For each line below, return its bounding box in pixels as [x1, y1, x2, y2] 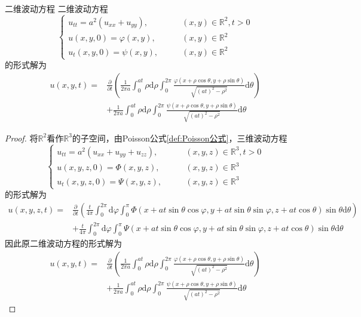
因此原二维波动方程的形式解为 [5, 237, 122, 249]
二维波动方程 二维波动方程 [5, 2, 108, 14]
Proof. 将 [5, 131, 38, 144]
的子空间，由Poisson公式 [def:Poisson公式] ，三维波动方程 [72, 131, 287, 144]
